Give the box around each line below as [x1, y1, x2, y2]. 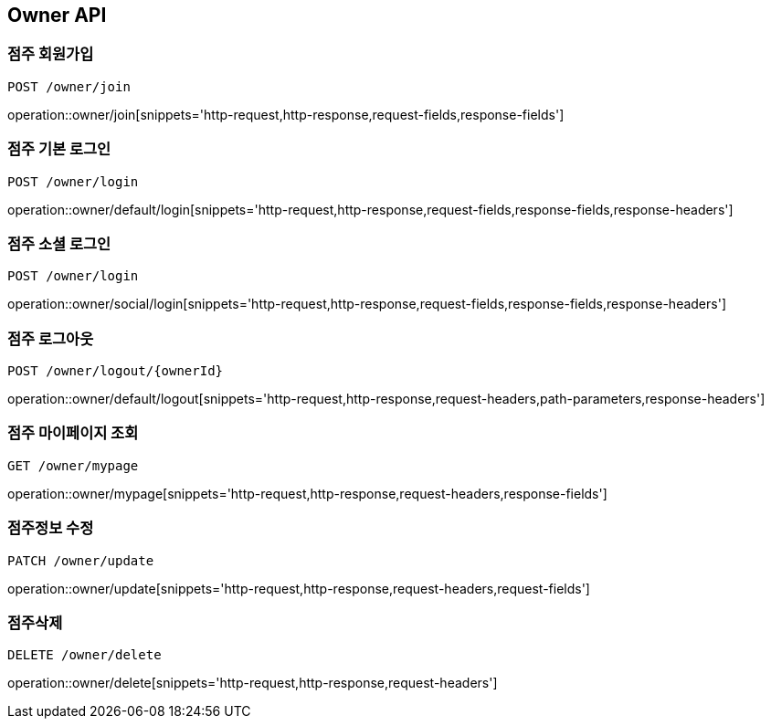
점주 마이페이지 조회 [7, 424, 139, 443]
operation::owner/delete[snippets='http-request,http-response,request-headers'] [7, 675, 498, 691]
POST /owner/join [7, 79, 131, 94]
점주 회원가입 [7, 45, 94, 64]
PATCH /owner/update [7, 552, 154, 568]
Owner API [7, 4, 107, 26]
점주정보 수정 [7, 519, 94, 538]
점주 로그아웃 [7, 329, 94, 348]
